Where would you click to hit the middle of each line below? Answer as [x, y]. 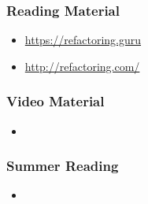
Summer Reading [63, 166]
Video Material [55, 101]
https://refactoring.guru [83, 40]
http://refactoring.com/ [82, 66]
